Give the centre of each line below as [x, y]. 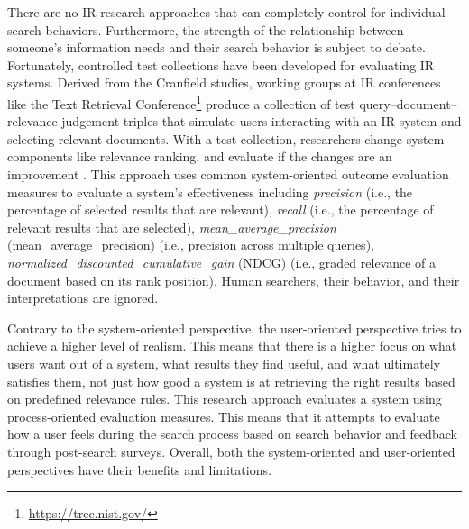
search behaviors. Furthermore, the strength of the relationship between [206, 29]
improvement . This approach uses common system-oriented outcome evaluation [228, 174]
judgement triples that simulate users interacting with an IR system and [262, 121]
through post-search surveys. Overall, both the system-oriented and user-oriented [231, 451]
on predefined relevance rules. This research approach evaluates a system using [225, 399]
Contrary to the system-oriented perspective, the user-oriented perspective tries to [234, 328]
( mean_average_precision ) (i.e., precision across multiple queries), [191, 245]
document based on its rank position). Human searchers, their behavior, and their [234, 280]
